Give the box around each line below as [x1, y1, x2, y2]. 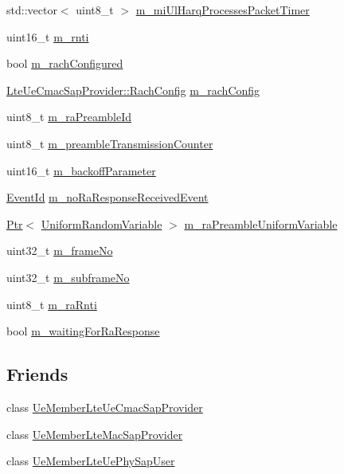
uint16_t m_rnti [6, 28, 89, 45]
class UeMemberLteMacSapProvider [6, 425, 183, 442]
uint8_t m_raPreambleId [6, 108, 132, 125]
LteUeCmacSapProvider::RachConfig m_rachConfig [6, 81, 260, 98]
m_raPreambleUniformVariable [184, 215, 338, 232]
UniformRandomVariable [41, 215, 162, 232]
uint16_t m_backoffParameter [6, 162, 156, 178]
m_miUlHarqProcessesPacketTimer [135, 2, 310, 18]
